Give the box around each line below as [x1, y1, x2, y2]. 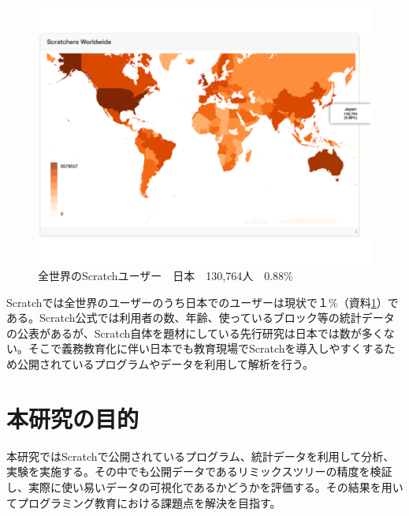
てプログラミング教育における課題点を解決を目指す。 [6, 494, 281, 510]
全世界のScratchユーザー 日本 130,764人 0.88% [38, 267, 293, 284]
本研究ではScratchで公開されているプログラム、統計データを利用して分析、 [6, 447, 395, 464]
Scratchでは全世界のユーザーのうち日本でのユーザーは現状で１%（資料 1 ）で [6, 294, 399, 310]
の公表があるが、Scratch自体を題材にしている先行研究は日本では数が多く [6, 324, 384, 341]
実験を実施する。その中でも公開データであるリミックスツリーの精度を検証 [6, 463, 392, 480]
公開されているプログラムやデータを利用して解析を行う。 [17, 356, 314, 372]
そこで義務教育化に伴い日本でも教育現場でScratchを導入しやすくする [28, 340, 385, 357]
